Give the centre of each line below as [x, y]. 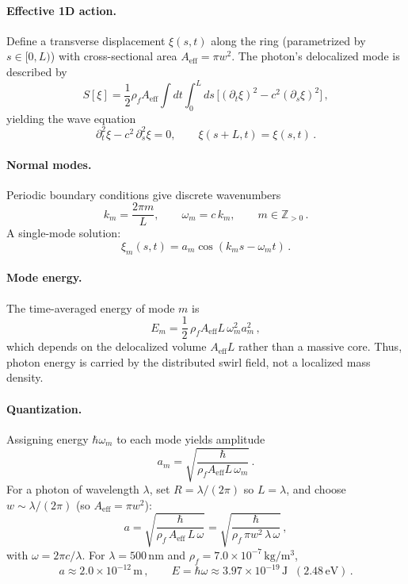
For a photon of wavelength [73, 488]
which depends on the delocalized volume [107, 346]
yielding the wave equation [71, 118]
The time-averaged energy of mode [91, 307]
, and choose [316, 488]
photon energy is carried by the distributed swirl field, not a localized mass [189, 361]
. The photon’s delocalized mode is [316, 56]
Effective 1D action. [61, 10]
